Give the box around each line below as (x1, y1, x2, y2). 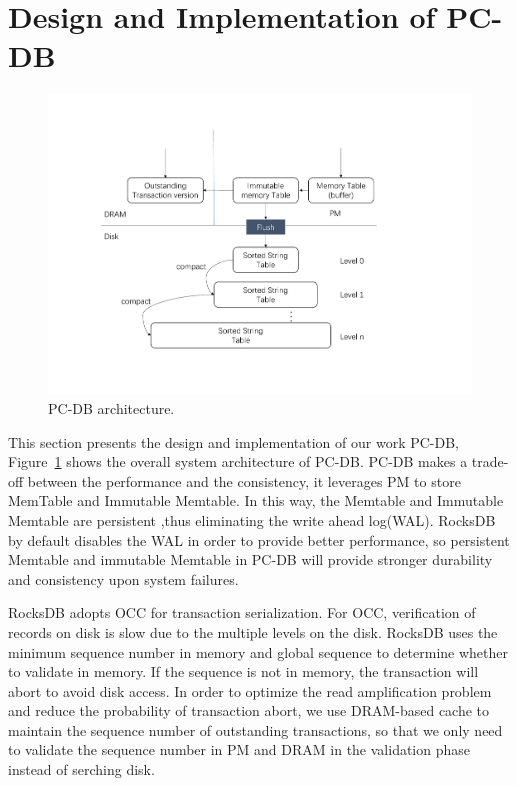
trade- (471, 451, 509, 472)
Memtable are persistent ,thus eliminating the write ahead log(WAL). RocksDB (8, 509, 496, 530)
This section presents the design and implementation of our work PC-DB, (8, 431, 460, 452)
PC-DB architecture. (48, 397, 175, 418)
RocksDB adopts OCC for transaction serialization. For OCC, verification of (8, 602, 476, 623)
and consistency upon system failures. (8, 568, 239, 589)
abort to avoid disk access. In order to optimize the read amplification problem (8, 680, 492, 701)
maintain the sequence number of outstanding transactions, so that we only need (8, 719, 503, 740)
